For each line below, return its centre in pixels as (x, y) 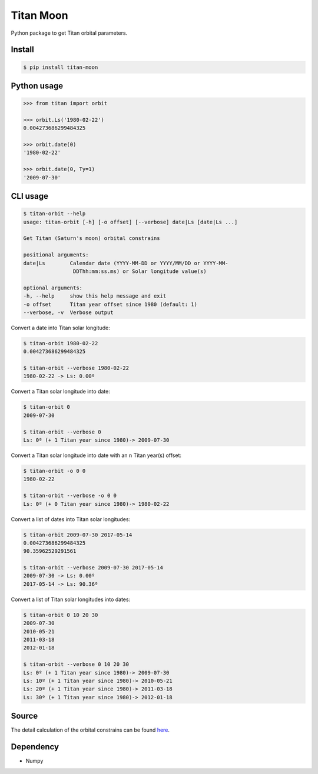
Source (24, 716)
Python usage (37, 86)
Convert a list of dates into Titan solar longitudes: (71, 519)
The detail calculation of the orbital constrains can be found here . (90, 730)
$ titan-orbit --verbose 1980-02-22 (76, 368)
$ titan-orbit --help (54, 214)
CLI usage (30, 196)
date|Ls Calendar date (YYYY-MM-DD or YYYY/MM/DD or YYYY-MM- (126, 263)
